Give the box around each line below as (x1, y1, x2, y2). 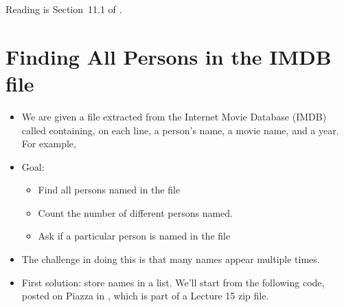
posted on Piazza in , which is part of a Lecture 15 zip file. (21, 288, 269, 303)
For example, (21, 136, 76, 151)
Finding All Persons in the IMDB (5, 42, 332, 70)
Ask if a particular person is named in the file (38, 229, 231, 243)
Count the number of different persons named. (38, 205, 233, 220)
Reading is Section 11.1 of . (5, 2, 122, 16)
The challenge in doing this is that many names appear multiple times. (21, 252, 320, 266)
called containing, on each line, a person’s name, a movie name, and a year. (21, 123, 339, 137)
